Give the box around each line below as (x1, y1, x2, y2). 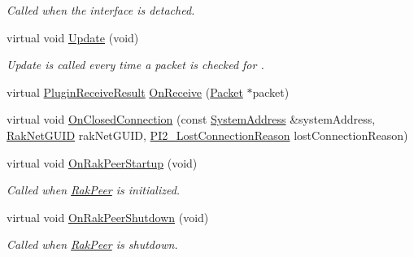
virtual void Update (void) (7, 28, 139, 46)
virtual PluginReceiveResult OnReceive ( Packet (7, 83, 243, 100)
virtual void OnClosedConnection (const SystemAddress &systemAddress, (7, 111, 376, 128)
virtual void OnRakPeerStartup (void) (7, 154, 198, 171)
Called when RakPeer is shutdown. (7, 236, 178, 253)
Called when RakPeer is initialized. (7, 181, 181, 198)
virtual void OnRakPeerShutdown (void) (7, 208, 209, 225)
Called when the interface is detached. (7, 2, 195, 18)
